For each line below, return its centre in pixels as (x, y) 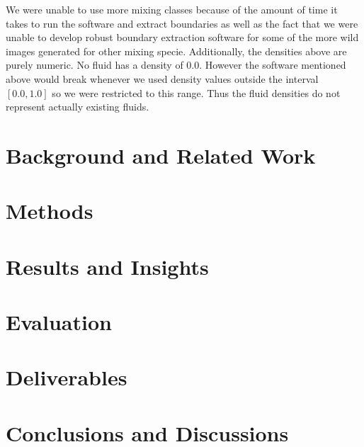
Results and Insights (107, 266)
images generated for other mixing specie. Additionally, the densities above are (176, 51)
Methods (50, 211)
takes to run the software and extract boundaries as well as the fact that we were (182, 23)
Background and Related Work (161, 155)
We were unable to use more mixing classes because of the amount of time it (172, 9)
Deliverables (67, 377)
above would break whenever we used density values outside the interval (162, 78)
